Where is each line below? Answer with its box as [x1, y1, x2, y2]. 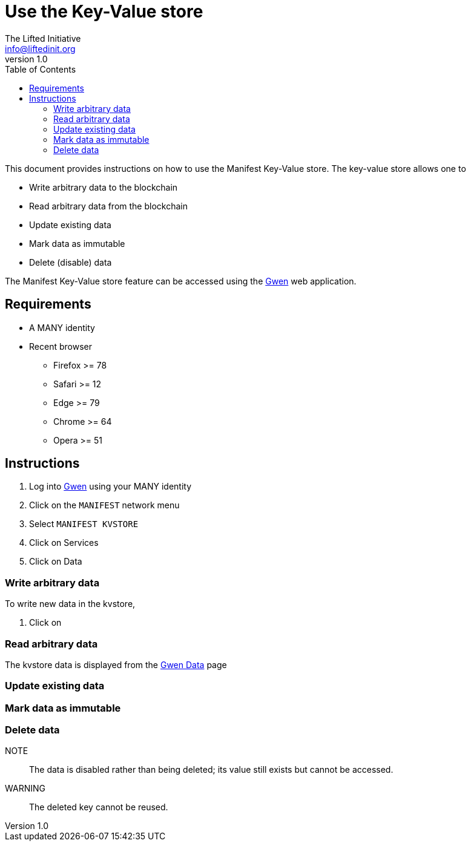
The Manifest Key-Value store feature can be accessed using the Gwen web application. [5, 275, 357, 286]
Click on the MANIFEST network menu [29, 500, 180, 511]
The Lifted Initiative [5, 33, 81, 44]
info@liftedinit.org [5, 43, 76, 54]
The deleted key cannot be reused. [29, 802, 168, 813]
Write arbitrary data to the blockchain [29, 182, 178, 192]
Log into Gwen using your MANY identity [29, 481, 192, 492]
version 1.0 [5, 53, 48, 64]
